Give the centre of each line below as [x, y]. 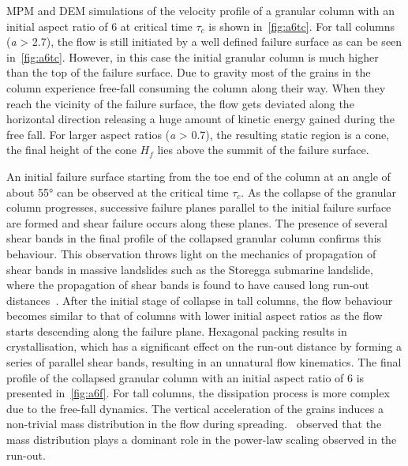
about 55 [28, 192]
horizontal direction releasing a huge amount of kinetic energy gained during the [200, 119]
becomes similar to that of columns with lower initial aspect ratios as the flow [195, 316]
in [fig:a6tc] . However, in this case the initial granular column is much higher [193, 56]
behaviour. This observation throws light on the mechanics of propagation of [191, 253]
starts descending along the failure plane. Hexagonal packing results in [177, 331]
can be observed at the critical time [142, 192]
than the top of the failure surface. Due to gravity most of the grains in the [189, 72]
